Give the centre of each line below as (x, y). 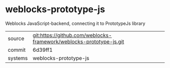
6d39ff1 (43, 50)
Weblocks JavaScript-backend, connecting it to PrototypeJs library (75, 23)
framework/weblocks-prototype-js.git (78, 42)
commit (17, 50)
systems (18, 58)
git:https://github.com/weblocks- (72, 35)
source (16, 38)
